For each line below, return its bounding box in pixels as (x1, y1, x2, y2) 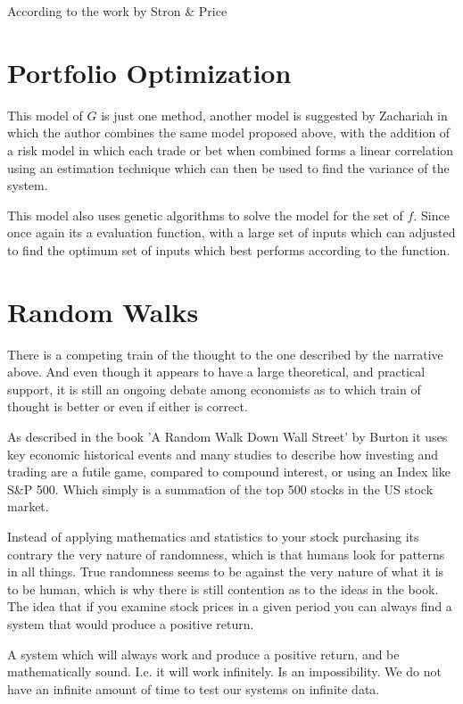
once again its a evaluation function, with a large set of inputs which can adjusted (7, 223, 456, 242)
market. (7, 497, 49, 516)
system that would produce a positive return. (7, 614, 254, 633)
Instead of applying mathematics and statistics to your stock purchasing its (7, 526, 419, 545)
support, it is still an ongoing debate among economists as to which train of (7, 379, 421, 398)
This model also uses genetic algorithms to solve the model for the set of (7, 205, 403, 224)
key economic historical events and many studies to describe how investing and (7, 444, 439, 463)
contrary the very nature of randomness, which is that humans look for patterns (7, 544, 445, 563)
